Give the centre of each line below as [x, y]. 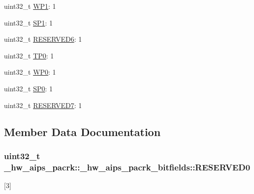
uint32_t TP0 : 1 [29, 55]
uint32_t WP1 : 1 [30, 6]
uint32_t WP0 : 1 [30, 72]
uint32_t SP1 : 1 [29, 22]
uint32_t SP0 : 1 [29, 88]
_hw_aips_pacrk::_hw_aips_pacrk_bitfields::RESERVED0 [127, 167]
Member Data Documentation [82, 131]
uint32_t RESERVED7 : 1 [43, 105]
